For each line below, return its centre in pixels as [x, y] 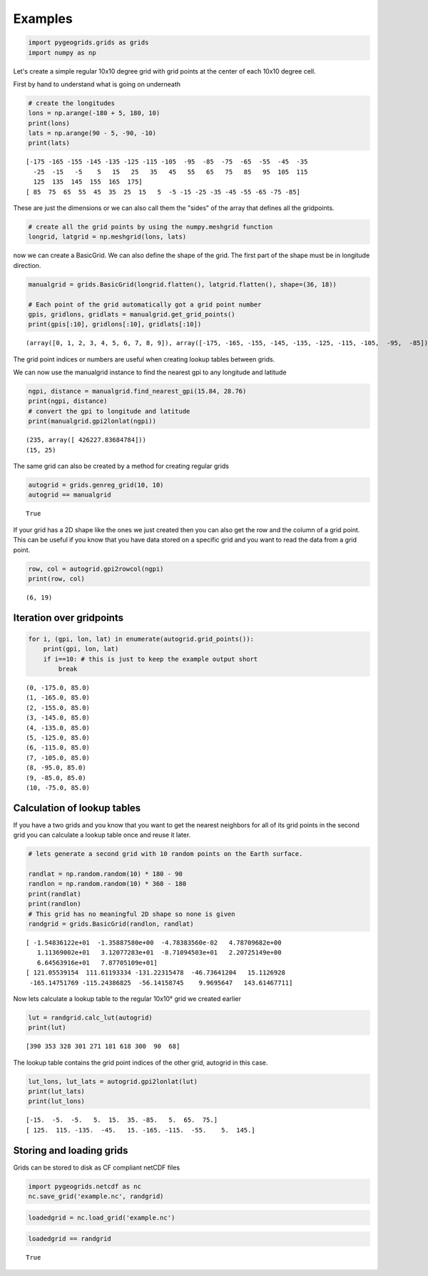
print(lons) [49, 123]
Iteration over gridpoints [68, 618]
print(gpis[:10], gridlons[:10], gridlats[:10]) [115, 324]
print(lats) [49, 143]
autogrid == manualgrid [70, 495]
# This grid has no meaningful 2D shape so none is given [132, 914]
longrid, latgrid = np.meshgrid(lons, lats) [107, 237]
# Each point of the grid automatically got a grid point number [145, 304]
